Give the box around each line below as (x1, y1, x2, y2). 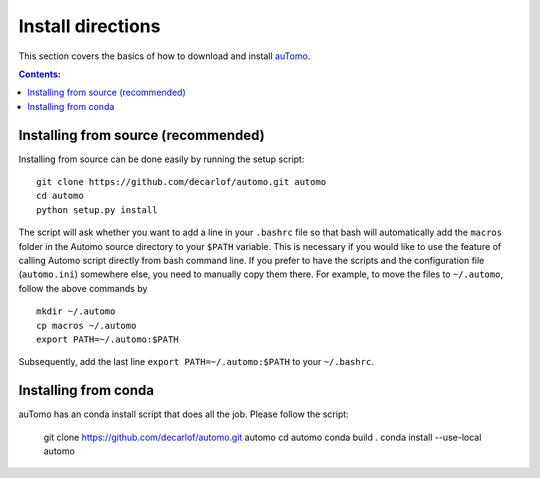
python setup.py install (36, 204, 158, 215)
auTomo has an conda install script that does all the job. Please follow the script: (18, 408, 349, 420)
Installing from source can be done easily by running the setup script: (18, 153, 305, 165)
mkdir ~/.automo (36, 306, 116, 317)
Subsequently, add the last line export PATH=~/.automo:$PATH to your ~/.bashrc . (18, 356, 374, 368)
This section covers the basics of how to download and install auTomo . (18, 50, 311, 62)
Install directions (18, 15, 161, 37)
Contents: (18, 68, 62, 80)
